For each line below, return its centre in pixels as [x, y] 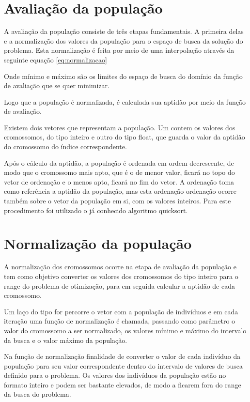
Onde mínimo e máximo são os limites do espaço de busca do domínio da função [123, 76]
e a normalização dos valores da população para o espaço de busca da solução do [124, 40]
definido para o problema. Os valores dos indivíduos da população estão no [115, 375]
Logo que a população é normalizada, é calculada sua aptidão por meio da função [125, 101]
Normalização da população [98, 243]
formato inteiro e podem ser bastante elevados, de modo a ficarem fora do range [123, 384]
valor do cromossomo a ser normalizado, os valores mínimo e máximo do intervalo [125, 330]
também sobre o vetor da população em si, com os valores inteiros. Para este [117, 201]
